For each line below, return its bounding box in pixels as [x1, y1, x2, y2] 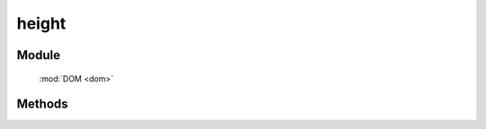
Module [16, 47, 60, 63]
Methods [16, 97, 68, 112]
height [16, 13, 67, 33]
